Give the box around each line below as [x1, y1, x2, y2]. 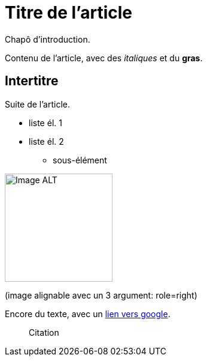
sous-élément [53, 154, 107, 165]
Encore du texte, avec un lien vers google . [5, 308, 171, 319]
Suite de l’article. [5, 99, 71, 109]
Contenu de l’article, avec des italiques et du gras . [5, 52, 203, 63]
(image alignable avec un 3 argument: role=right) [5, 290, 197, 300]
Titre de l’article [5, 2, 133, 23]
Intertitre [5, 73, 59, 89]
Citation [29, 327, 59, 338]
